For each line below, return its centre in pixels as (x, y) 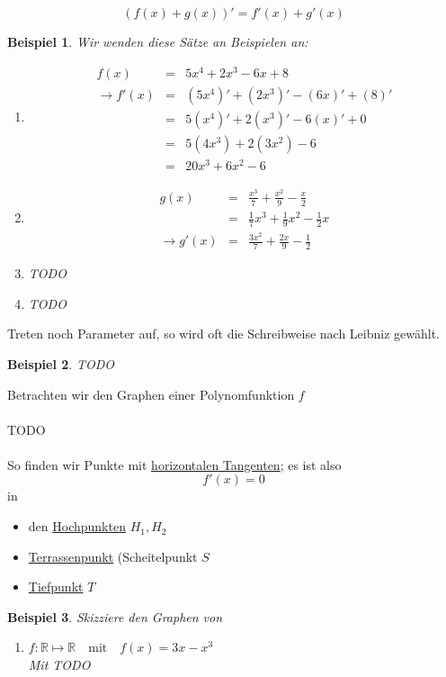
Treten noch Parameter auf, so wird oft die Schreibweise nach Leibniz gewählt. (223, 334)
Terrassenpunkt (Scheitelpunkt (113, 556)
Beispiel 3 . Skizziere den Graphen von (115, 616)
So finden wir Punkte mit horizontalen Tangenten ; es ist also (174, 464)
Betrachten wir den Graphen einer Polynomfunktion (151, 394)
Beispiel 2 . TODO (61, 363)
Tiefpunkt (56, 587)
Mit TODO (59, 665)
